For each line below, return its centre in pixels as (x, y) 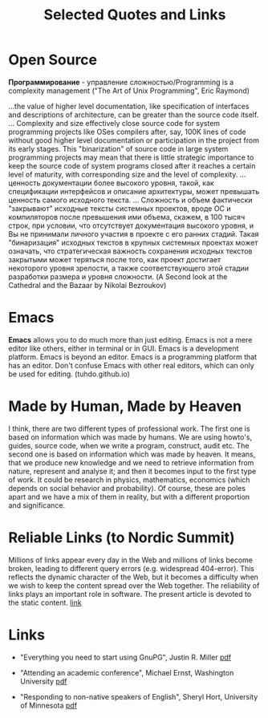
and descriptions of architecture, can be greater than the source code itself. (134, 115)
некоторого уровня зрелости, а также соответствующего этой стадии (129, 268)
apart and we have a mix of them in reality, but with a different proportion (129, 497)
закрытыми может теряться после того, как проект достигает (115, 259)
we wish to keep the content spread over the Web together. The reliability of (134, 585)
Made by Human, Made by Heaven (125, 406)
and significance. (37, 505)
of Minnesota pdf (49, 705)
